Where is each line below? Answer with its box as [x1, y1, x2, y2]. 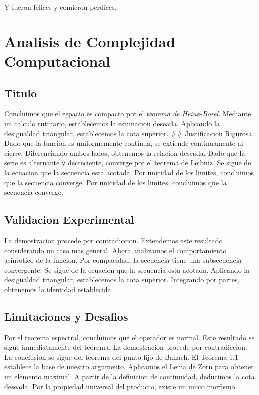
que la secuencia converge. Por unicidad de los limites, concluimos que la [4, 177, 227, 187]
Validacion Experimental [4, 212, 134, 227]
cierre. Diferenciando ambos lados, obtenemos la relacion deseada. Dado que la [4, 147, 245, 158]
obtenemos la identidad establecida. [4, 284, 113, 294]
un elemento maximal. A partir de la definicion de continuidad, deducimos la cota [4, 371, 255, 382]
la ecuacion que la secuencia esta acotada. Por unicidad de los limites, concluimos [4, 167, 254, 177]
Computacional [4, 50, 110, 71]
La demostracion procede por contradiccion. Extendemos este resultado [4, 235, 223, 245]
